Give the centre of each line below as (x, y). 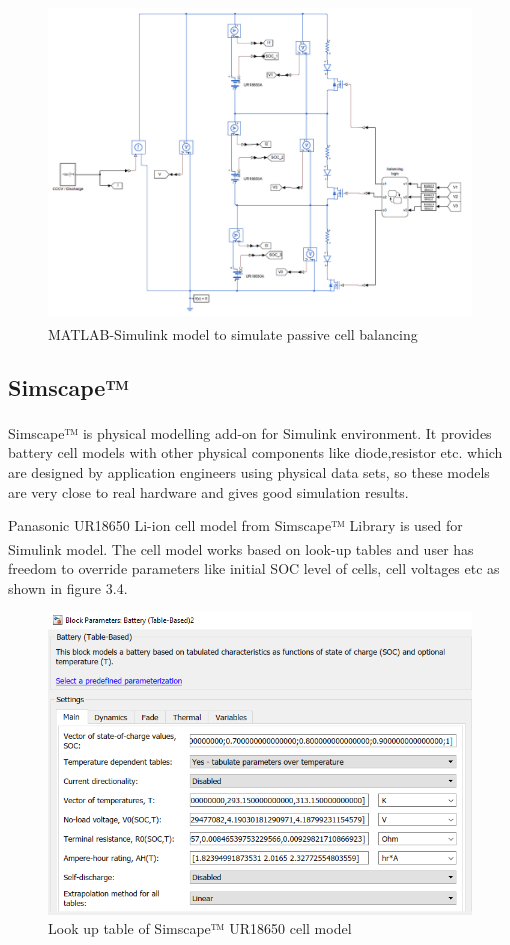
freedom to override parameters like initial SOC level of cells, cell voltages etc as (254, 567)
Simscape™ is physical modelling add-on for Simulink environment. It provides (250, 432)
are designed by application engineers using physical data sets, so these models (249, 471)
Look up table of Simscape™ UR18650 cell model (200, 928)
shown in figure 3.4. (68, 587)
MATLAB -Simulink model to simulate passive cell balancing (233, 333)
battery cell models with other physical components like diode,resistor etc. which (255, 452)
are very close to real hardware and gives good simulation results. (208, 491)
